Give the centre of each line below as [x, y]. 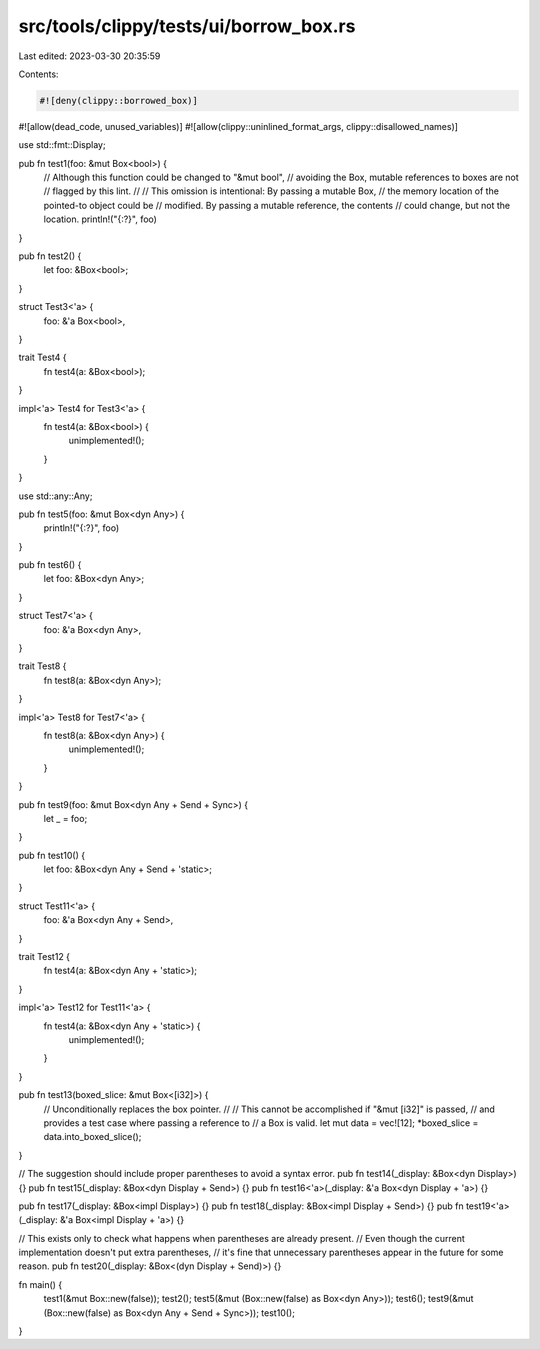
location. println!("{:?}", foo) [100, 219]
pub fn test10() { [51, 855]
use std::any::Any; [55, 496]
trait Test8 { [42, 666]
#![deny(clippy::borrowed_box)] [119, 100]
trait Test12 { [44, 957]
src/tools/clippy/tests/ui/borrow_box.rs [187, 26]
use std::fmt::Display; [62, 145]
